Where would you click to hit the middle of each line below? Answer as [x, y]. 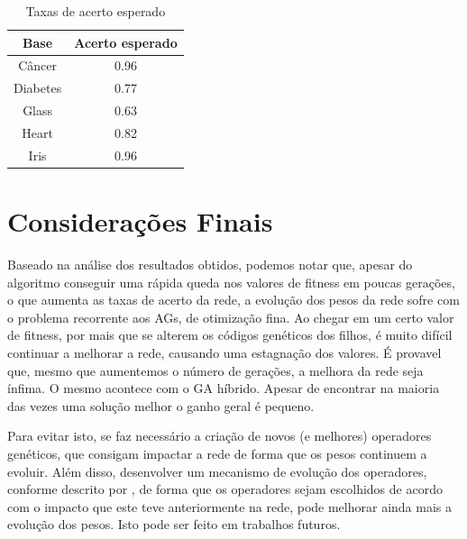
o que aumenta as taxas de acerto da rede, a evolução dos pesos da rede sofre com [233, 300]
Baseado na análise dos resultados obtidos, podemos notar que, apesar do [210, 265]
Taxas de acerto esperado [96, 11]
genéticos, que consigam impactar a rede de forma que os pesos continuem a [217, 453]
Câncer [37, 65]
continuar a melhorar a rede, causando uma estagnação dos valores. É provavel [224, 352]
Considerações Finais [140, 221]
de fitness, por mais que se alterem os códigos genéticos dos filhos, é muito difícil [230, 335]
